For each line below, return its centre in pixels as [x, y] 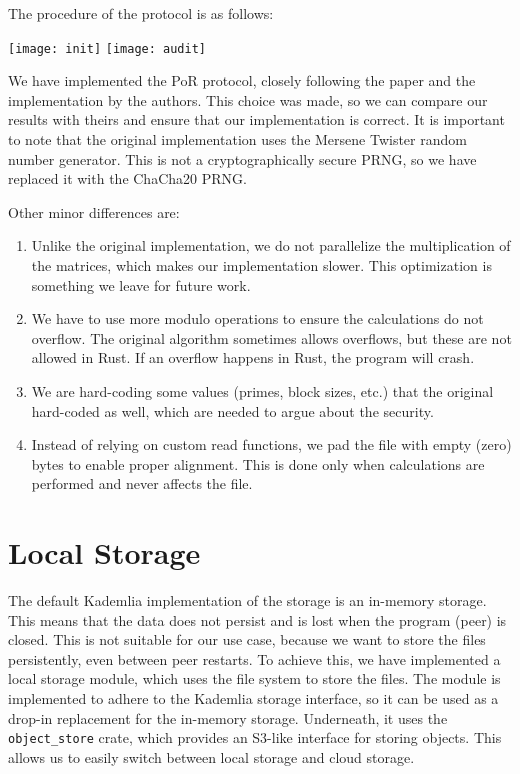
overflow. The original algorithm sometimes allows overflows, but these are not [271, 337]
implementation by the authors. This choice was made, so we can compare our [248, 99]
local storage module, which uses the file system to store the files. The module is [254, 678]
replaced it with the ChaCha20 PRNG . [127, 178]
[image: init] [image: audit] [107, 48]
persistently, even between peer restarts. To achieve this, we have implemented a [254, 658]
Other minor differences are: [94, 211]
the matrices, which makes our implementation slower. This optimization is [261, 265]
